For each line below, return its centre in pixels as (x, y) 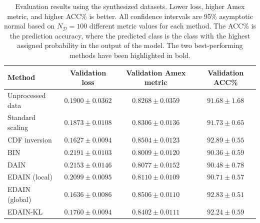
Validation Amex (156, 72)
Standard (22, 117)
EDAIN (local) (30, 177)
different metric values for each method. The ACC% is (172, 26)
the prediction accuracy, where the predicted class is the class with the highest (130, 35)
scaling (18, 127)
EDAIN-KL (25, 211)
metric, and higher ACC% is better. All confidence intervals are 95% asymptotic (130, 16)
